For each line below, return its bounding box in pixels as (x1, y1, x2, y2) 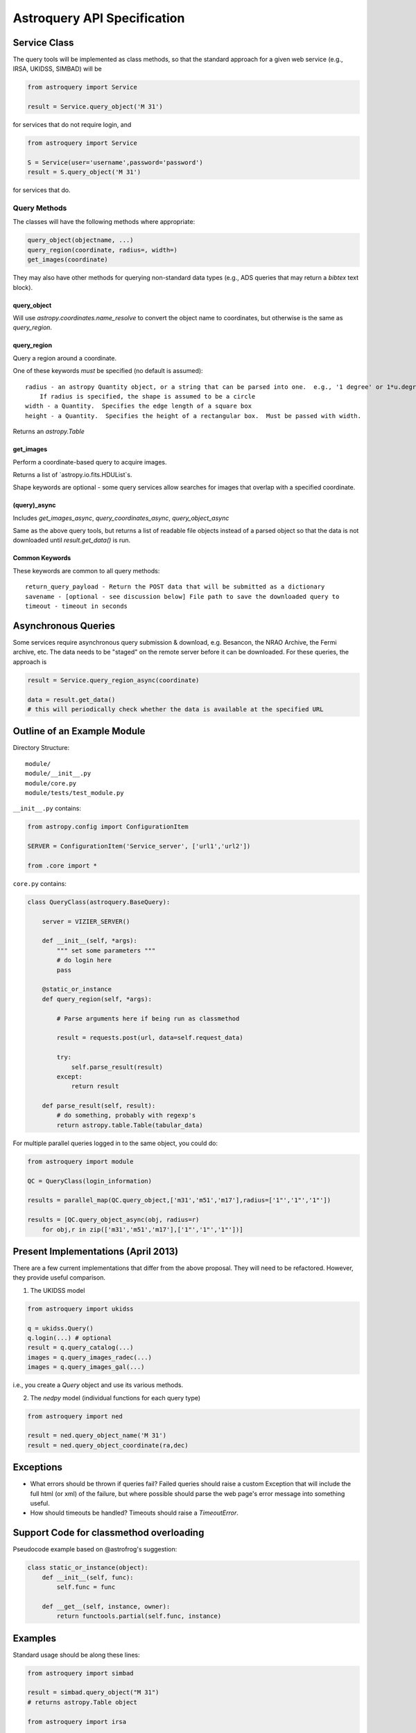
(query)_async (12, 501, 56, 510)
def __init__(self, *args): (42, 937, 138, 945)
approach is (12, 657, 47, 665)
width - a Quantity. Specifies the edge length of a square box (25, 402, 252, 410)
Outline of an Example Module (12, 725, 146, 738)
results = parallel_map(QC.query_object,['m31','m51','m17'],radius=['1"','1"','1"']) (27, 1196, 331, 1204)
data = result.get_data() (27, 695, 116, 704)
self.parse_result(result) (71, 1063, 163, 1071)
